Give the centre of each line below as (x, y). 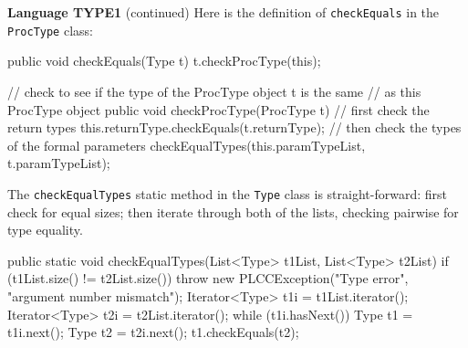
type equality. (45, 230)
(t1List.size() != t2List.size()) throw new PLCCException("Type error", (208, 278)
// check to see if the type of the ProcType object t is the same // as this (214, 91)
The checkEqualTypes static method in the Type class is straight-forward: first (227, 193)
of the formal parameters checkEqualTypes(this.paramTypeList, (187, 145)
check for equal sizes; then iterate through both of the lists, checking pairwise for (233, 211)
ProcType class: (50, 30)
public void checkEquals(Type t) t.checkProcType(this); (164, 61)
